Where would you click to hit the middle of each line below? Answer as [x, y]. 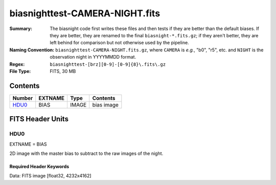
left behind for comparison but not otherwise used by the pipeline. [119, 43]
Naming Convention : [32, 50]
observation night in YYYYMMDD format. [93, 57]
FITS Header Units [39, 119]
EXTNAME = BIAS [28, 144]
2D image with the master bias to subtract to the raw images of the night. [86, 153]
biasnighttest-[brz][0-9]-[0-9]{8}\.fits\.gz [108, 64]
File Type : [20, 71]
